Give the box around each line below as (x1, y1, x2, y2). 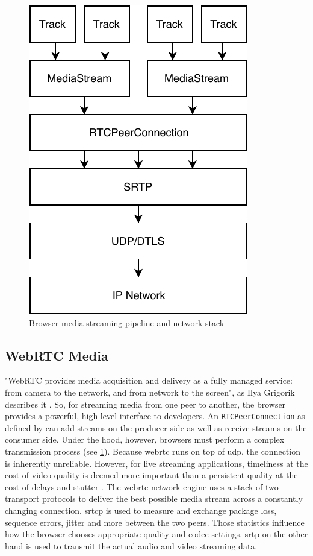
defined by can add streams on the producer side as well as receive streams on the (5, 421, 307, 434)
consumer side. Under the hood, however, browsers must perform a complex (5, 433, 285, 446)
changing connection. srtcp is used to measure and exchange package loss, (5, 504, 277, 516)
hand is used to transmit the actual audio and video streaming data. (5, 539, 258, 552)
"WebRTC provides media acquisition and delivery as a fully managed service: (5, 374, 293, 387)
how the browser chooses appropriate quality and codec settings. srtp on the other (5, 528, 308, 540)
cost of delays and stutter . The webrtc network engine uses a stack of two (5, 480, 279, 493)
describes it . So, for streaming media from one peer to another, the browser (5, 397, 286, 410)
